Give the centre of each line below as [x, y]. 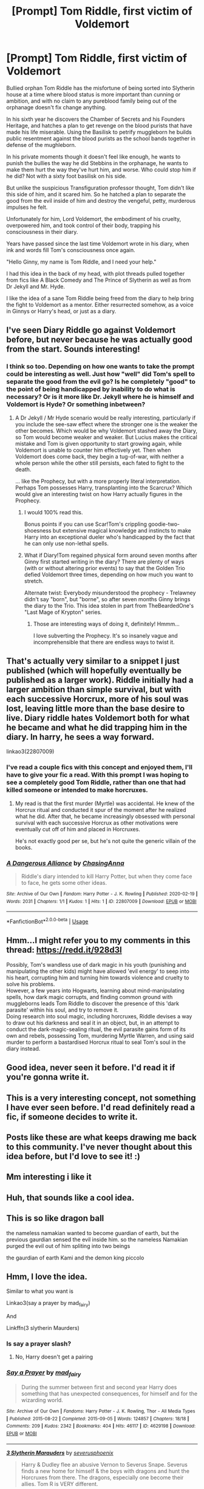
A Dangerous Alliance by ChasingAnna [65, 863]
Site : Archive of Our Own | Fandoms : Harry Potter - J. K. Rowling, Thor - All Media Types [101, 1411]
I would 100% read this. [53, 512]
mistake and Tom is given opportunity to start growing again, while [98, 443]
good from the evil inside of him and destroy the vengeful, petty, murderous [101, 200]
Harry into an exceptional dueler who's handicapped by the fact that [109, 537]
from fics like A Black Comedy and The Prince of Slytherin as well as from [99, 280]
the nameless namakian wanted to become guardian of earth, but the [93, 1233]
